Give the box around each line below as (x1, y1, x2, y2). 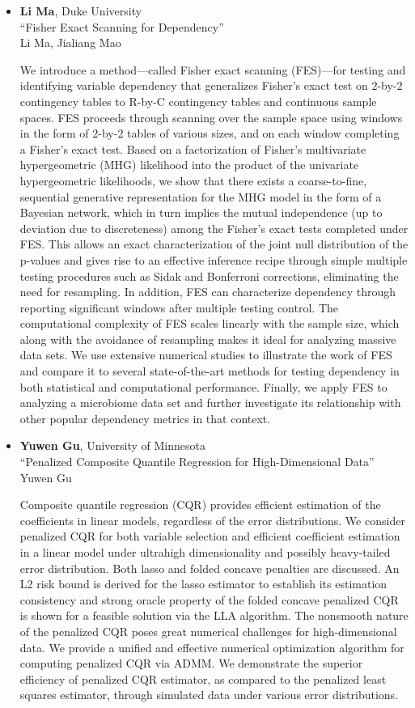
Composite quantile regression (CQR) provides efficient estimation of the (19, 496, 381, 513)
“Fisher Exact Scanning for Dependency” (19, 18, 224, 35)
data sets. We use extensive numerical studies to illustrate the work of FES (19, 346, 392, 363)
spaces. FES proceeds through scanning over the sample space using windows (19, 108, 403, 125)
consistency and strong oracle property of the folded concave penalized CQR (19, 591, 399, 608)
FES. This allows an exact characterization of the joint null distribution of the (19, 235, 409, 252)
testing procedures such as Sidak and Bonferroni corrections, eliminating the (19, 267, 399, 284)
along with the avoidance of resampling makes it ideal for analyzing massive (19, 330, 396, 347)
